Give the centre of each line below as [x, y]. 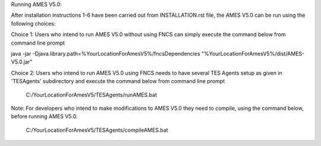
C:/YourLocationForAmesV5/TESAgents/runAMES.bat [92, 94]
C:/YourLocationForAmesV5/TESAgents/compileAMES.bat [97, 130]
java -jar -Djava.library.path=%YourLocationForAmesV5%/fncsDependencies [106, 53]
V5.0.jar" [22, 62]
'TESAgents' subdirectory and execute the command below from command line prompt [118, 81]
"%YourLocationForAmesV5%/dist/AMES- [253, 53]
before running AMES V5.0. [44, 116]
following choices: [33, 23]
